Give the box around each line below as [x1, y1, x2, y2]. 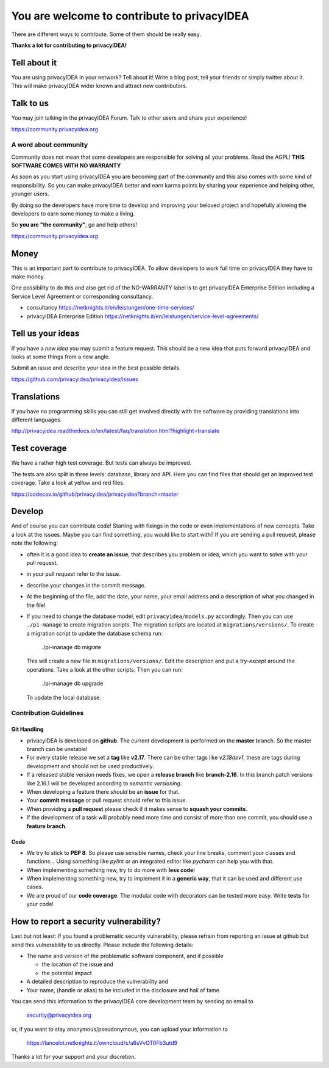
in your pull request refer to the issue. [26, 570, 121, 578]
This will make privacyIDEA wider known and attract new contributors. [11, 82, 188, 90]
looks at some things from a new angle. [11, 353, 110, 360]
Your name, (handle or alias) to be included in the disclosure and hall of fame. [26, 986, 221, 994]
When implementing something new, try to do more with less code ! [26, 866, 195, 873]
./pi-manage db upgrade [41, 680, 104, 687]
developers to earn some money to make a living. [11, 210, 135, 217]
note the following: [11, 539, 58, 547]
